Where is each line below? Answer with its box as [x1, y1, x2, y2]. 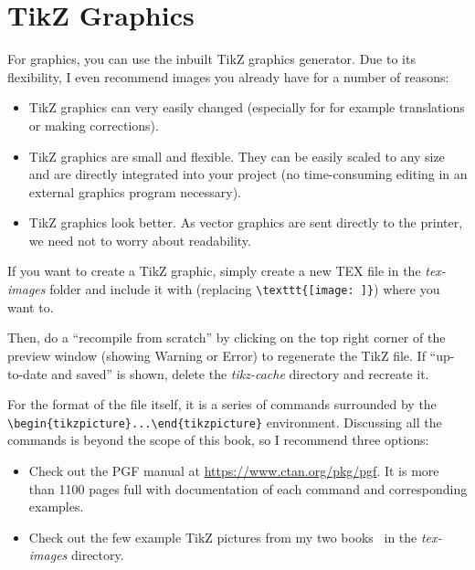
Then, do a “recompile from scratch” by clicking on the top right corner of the [7, 328, 446, 347]
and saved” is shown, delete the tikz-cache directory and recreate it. [51, 364, 429, 383]
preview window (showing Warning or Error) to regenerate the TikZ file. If [7, 345, 426, 364]
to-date [7, 364, 47, 383]
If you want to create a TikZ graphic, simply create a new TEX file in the [7, 261, 421, 280]
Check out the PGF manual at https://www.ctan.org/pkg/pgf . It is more [28, 460, 439, 480]
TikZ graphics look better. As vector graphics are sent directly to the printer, [28, 213, 463, 232]
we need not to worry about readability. [28, 230, 251, 249]
